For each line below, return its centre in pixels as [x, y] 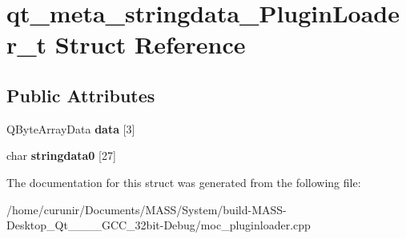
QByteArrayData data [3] [71, 128]
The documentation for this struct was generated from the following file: [184, 182]
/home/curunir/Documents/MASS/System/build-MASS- [147, 209]
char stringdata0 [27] [61, 155]
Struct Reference [150, 44]
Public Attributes [81, 95]
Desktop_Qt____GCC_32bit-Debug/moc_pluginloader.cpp [159, 225]
